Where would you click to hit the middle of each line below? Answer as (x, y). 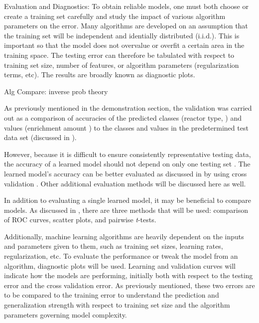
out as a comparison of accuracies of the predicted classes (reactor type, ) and (123, 117)
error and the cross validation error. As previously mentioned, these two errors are (129, 285)
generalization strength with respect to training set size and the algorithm (117, 305)
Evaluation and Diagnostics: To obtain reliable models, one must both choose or (126, 6)
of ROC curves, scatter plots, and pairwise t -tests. (80, 220)
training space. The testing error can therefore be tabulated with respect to (119, 55)
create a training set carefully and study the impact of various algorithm (115, 16)
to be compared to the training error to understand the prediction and (112, 295)
